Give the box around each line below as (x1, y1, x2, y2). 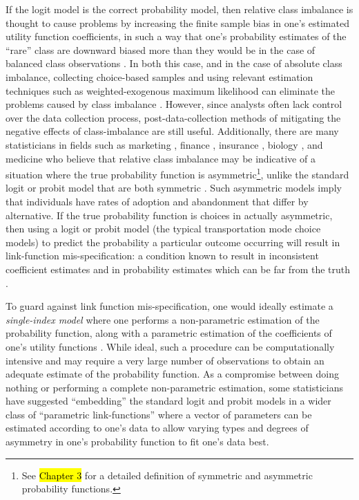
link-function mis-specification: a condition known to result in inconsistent (6, 248, 319, 263)
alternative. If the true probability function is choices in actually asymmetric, (6, 207, 333, 222)
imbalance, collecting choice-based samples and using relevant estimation (6, 69, 313, 84)
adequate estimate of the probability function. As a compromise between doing (6, 367, 339, 381)
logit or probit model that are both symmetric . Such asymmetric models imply (6, 180, 342, 195)
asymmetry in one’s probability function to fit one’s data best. (6, 434, 269, 449)
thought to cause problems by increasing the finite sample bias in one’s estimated (6, 15, 349, 30)
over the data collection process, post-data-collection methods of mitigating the (6, 110, 341, 124)
